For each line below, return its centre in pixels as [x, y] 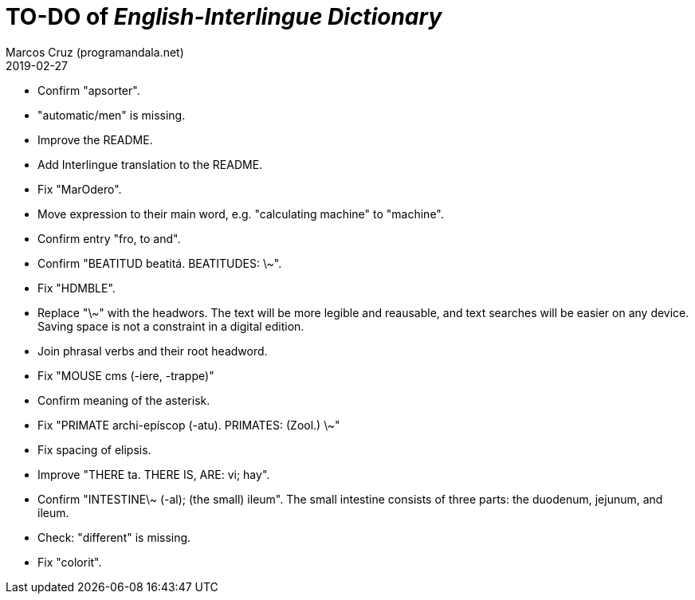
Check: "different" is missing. [114, 537]
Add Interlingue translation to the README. [150, 164]
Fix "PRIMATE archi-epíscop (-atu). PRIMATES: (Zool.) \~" [189, 425]
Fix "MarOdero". [80, 189]
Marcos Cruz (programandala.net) [95, 52]
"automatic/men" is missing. [112, 115]
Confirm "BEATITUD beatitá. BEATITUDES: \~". [160, 263]
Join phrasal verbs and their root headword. [153, 351]
